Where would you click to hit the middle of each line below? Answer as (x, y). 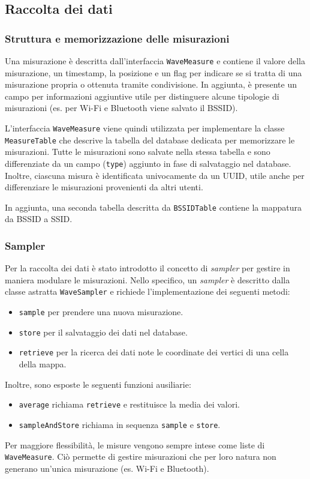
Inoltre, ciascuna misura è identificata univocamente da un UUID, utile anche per (155, 175)
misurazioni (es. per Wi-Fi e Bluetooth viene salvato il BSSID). (121, 108)
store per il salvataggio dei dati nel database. (103, 332)
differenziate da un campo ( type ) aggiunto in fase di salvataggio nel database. (148, 163)
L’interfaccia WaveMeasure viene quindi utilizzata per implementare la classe (145, 128)
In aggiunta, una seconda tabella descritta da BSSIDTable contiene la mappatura (153, 207)
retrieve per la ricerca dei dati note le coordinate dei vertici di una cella (154, 352)
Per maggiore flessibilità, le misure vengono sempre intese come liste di (135, 444)
